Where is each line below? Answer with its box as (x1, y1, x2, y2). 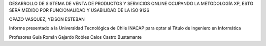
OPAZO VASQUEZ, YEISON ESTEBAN (9, 16, 85, 22)
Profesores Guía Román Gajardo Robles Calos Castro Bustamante (9, 34, 142, 40)
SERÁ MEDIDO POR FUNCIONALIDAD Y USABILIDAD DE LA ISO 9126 (9, 7, 150, 13)
